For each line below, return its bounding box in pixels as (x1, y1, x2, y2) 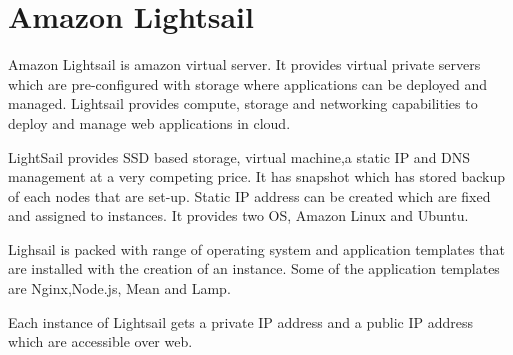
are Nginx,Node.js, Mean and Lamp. (8, 278, 231, 299)
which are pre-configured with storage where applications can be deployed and (8, 73, 488, 94)
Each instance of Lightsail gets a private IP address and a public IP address (8, 311, 473, 332)
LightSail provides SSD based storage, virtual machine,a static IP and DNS (8, 146, 471, 167)
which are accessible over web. (8, 331, 193, 352)
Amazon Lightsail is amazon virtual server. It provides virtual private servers (8, 54, 481, 75)
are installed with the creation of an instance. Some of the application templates (8, 258, 500, 279)
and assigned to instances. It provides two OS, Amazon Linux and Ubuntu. (8, 205, 469, 226)
